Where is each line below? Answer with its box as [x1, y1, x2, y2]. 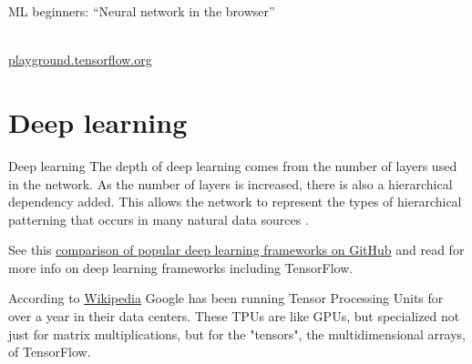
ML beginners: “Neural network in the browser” [8, 2, 275, 20]
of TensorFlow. [8, 342, 91, 361]
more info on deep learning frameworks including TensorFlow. [8, 258, 354, 277]
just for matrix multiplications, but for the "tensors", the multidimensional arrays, [8, 324, 466, 343]
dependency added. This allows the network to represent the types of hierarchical [8, 192, 462, 211]
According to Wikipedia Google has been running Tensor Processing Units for [8, 288, 444, 308]
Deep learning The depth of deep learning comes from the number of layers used [8, 156, 457, 175]
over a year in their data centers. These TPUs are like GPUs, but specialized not [8, 307, 460, 326]
